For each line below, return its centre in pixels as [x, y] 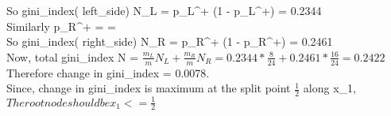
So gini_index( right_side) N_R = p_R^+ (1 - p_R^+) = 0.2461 [170, 41]
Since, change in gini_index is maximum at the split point [149, 88]
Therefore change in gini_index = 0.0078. [108, 72]
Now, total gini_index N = [73, 56]
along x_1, [329, 88]
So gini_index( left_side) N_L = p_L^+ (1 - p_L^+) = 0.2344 [164, 10]
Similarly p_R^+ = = [61, 26]
